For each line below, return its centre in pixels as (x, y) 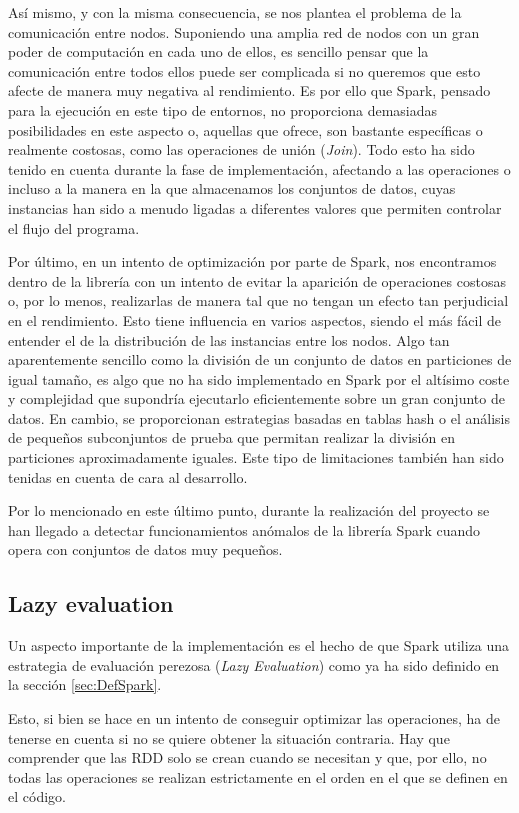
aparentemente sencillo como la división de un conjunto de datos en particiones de (260, 359)
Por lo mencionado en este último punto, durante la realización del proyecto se (249, 510)
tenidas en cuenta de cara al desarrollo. (128, 476)
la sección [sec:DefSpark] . (85, 684)
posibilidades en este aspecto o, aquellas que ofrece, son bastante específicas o (245, 129)
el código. (37, 796)
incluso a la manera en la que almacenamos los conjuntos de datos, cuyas (232, 188)
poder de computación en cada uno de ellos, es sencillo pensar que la (218, 51)
